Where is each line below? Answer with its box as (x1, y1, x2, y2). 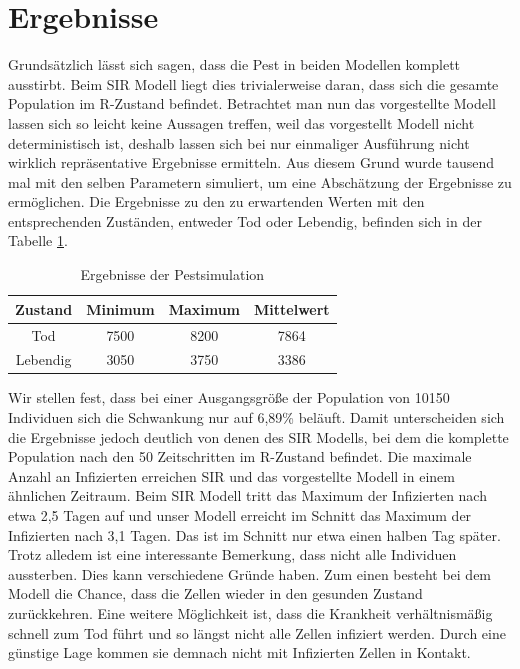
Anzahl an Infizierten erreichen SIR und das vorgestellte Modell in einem (8, 465, 455, 486)
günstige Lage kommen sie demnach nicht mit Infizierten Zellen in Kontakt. (8, 642, 471, 663)
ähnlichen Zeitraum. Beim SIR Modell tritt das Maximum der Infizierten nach (8, 485, 487, 506)
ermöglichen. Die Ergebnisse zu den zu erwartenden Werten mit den (8, 191, 425, 212)
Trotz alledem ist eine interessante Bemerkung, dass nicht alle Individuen (8, 544, 457, 565)
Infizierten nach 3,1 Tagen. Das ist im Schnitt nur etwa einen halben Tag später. (8, 524, 501, 545)
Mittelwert (254, 298, 330, 319)
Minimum (86, 298, 155, 319)
